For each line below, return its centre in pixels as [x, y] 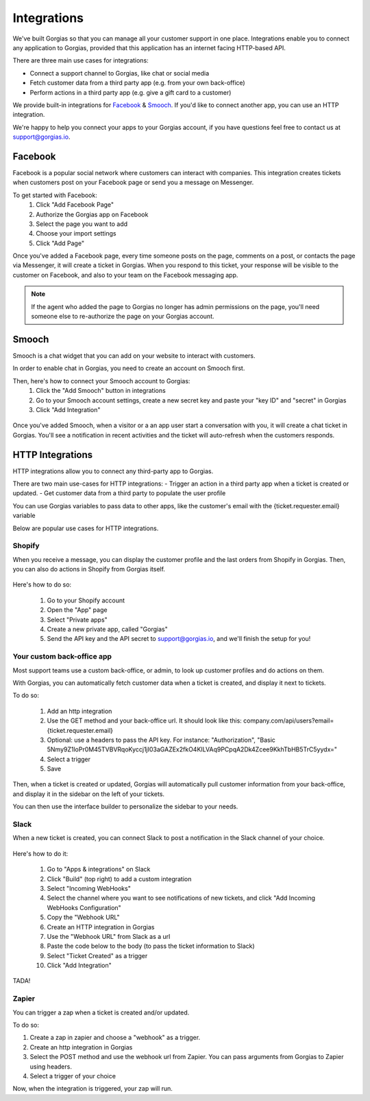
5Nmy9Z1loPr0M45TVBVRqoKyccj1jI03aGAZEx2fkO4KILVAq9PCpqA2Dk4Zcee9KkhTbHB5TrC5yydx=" [192, 749]
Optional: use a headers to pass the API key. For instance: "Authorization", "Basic [161, 740]
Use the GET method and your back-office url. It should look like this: [145, 720]
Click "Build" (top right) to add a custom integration [119, 878]
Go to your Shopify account [86, 600]
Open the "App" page [77, 610]
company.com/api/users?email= [289, 720]
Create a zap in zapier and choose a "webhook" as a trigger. [115, 1038]
